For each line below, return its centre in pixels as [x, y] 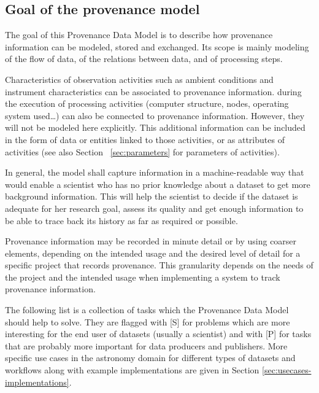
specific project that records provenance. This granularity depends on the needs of [159, 265]
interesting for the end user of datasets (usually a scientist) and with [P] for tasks [158, 334]
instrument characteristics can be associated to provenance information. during [153, 91]
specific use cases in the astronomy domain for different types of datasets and [150, 358]
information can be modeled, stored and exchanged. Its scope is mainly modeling [157, 46]
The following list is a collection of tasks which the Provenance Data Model [147, 310]
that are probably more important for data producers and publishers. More [146, 345]
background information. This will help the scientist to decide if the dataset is [152, 196]
